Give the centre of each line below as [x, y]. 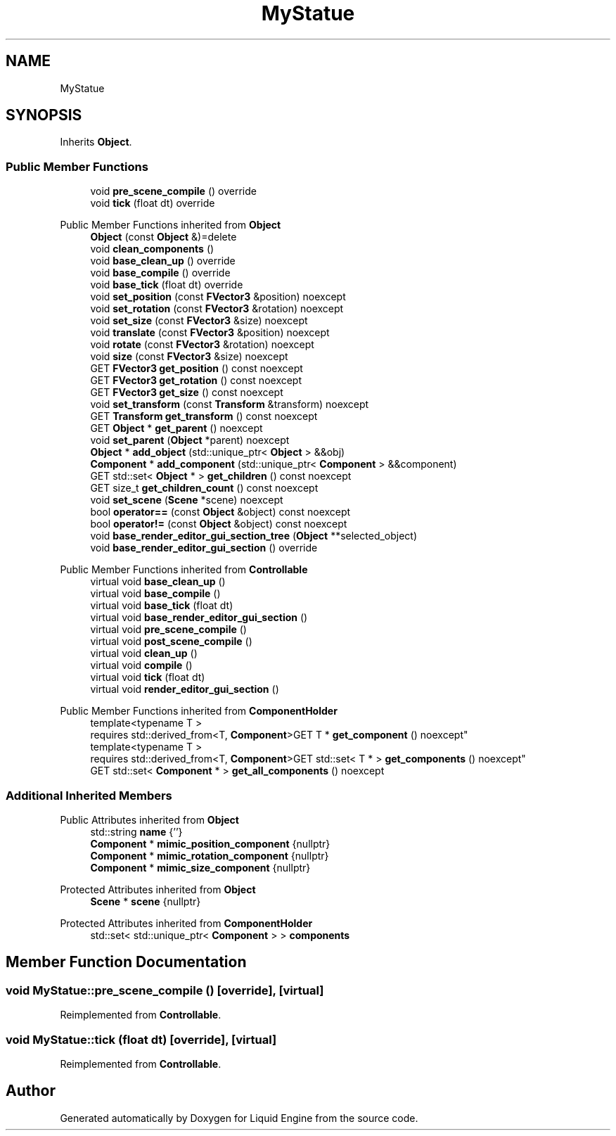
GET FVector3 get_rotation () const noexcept [196, 381]
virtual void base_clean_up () [158, 582]
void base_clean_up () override [163, 261]
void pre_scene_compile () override [173, 191]
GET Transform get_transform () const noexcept [204, 416]
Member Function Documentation [126, 962]
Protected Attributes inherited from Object [158, 889]
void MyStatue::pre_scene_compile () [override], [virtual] [165, 990]
